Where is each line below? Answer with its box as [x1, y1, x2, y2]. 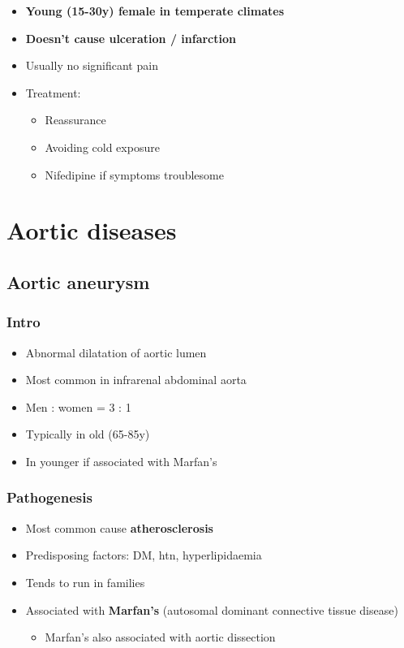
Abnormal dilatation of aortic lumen [25, 343, 207, 361]
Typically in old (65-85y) [25, 426, 150, 443]
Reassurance [45, 111, 106, 128]
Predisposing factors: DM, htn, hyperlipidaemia [25, 546, 262, 564]
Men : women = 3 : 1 [25, 398, 131, 415]
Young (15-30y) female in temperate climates [25, 2, 285, 19]
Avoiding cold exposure [45, 138, 160, 155]
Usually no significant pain [25, 57, 158, 74]
